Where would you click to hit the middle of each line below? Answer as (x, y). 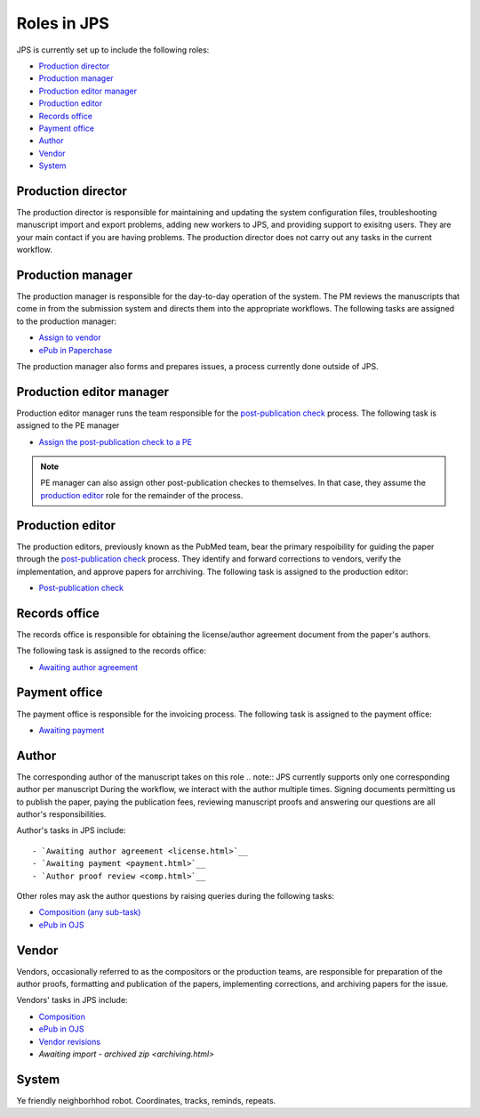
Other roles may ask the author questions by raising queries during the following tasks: (176, 895)
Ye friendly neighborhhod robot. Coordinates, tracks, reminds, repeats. (146, 1100)
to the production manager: (67, 321)
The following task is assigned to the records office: (112, 651)
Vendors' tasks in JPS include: (72, 1000)
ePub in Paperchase (76, 350)
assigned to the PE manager (68, 425)
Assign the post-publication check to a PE (116, 441)
